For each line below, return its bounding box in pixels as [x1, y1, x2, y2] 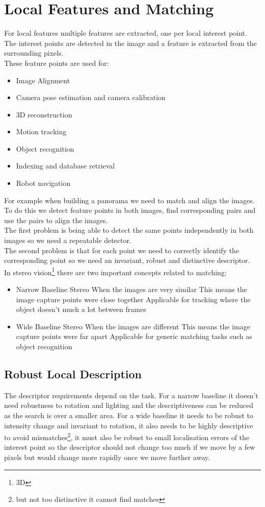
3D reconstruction [16, 109, 72, 119]
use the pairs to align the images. [4, 214, 108, 225]
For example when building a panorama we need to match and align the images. [4, 195, 255, 205]
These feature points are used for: [4, 57, 109, 68]
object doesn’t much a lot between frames [16, 304, 146, 315]
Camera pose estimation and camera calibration [16, 92, 166, 103]
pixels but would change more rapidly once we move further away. [4, 452, 210, 463]
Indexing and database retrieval [16, 160, 115, 171]
